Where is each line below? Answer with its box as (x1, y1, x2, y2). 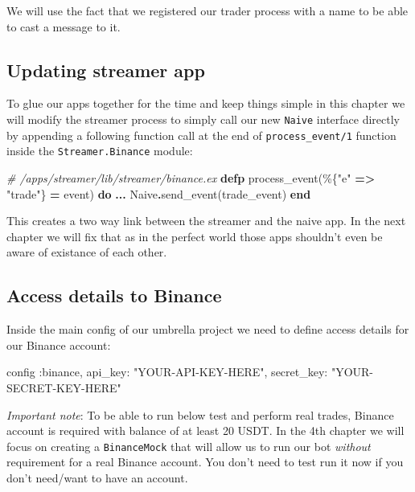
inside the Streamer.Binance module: (6, 142, 193, 159)
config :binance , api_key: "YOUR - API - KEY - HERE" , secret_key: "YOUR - (6, 363, 373, 380)
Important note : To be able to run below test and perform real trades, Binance (6, 406, 394, 423)
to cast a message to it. (6, 18, 121, 35)
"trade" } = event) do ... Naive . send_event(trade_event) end (6, 185, 311, 202)
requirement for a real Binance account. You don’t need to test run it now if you (6, 453, 404, 470)
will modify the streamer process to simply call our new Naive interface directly (6, 110, 400, 127)
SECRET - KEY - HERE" (6, 379, 121, 396)
